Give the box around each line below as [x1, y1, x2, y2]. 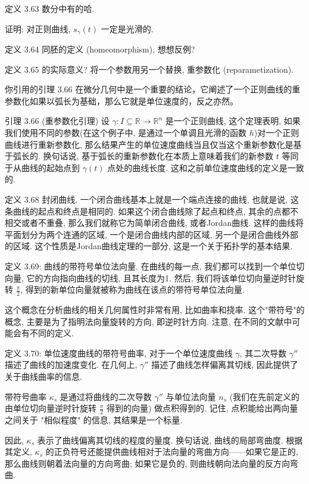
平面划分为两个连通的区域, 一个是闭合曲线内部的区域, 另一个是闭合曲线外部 [5, 228, 299, 240]
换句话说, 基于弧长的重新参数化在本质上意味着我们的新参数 [43, 150, 274, 162]
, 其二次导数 [239, 346, 287, 359]
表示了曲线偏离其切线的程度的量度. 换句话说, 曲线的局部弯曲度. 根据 [37, 433, 303, 446]
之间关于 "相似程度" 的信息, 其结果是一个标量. [5, 413, 183, 426]
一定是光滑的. [101, 22, 154, 35]
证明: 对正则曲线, [5, 22, 71, 35]
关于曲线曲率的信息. [5, 370, 82, 382]
